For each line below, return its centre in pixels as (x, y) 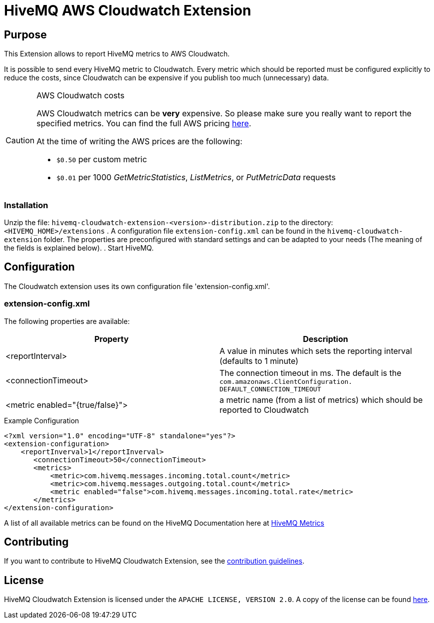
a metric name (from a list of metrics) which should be (321, 400)
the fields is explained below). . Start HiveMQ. (79, 248)
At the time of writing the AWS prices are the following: (139, 142)
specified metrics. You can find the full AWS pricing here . (144, 124)
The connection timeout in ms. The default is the (311, 373)
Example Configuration (42, 420)
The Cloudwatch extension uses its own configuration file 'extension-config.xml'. (137, 286)
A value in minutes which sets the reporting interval (316, 351)
